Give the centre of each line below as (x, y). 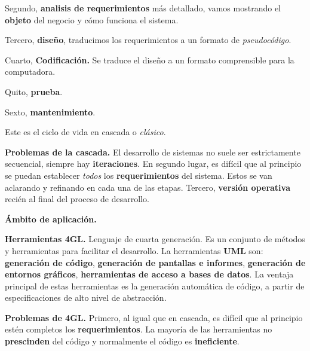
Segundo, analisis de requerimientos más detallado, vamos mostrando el (143, 8)
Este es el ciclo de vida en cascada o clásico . (85, 132)
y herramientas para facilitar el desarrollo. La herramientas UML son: (134, 250)
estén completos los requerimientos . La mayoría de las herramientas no (139, 329)
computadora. (30, 71)
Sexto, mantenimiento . (50, 112)
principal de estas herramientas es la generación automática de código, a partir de (155, 286)
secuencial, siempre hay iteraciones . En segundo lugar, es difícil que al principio (153, 164)
